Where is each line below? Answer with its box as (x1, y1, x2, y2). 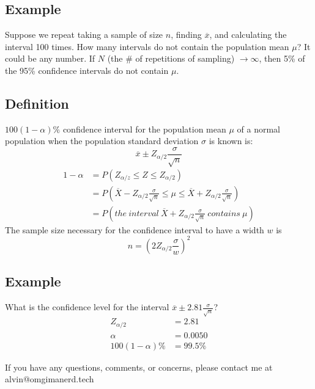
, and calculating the (209, 28, 287, 41)
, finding (171, 28, 202, 41)
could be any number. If (5, 52, 95, 65)
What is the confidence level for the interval (5, 300, 169, 313)
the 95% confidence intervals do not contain (5, 64, 169, 76)
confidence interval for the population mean (62, 122, 226, 135)
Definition (5, 93, 69, 112)
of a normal (237, 122, 281, 135)
